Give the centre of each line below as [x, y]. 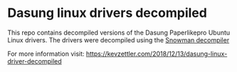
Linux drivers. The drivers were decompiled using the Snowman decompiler [118, 40]
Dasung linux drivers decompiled [107, 13]
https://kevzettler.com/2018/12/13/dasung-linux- [157, 54]
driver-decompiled [35, 61]
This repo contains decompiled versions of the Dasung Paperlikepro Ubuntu [119, 32]
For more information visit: [46, 54]
